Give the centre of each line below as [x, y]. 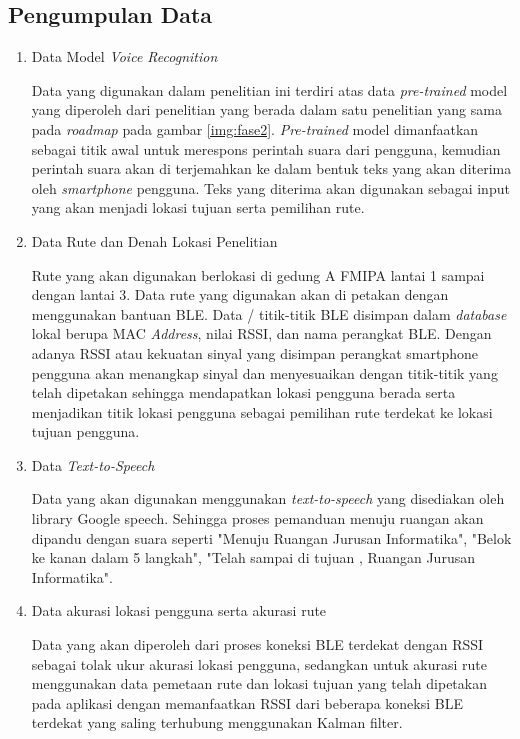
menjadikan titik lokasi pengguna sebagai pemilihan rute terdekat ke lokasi [262, 411]
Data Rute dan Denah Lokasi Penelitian [154, 240]
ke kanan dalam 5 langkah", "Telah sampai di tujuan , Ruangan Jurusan [253, 557]
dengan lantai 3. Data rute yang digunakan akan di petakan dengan [240, 294]
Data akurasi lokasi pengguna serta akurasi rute [179, 610]
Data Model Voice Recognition [124, 56]
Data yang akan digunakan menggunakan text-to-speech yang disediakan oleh [268, 498]
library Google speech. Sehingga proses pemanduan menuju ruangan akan [257, 518]
